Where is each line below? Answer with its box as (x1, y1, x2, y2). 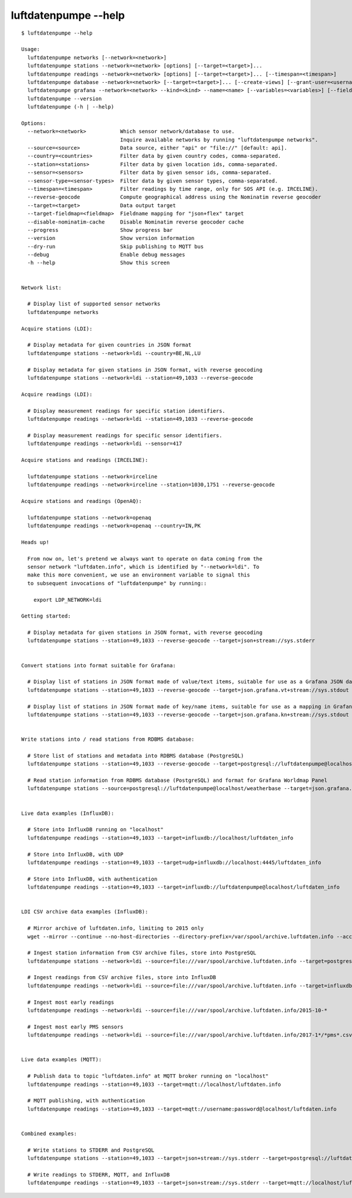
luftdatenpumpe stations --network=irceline (27, 473, 158, 480)
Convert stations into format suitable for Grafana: (21, 662, 176, 669)
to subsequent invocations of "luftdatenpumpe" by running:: (27, 580, 207, 586)
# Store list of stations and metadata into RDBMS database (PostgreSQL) (27, 752, 244, 759)
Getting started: (21, 613, 71, 619)
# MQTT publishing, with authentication (27, 1098, 145, 1104)
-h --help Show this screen (27, 259, 170, 266)
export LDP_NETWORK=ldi (33, 596, 102, 603)
